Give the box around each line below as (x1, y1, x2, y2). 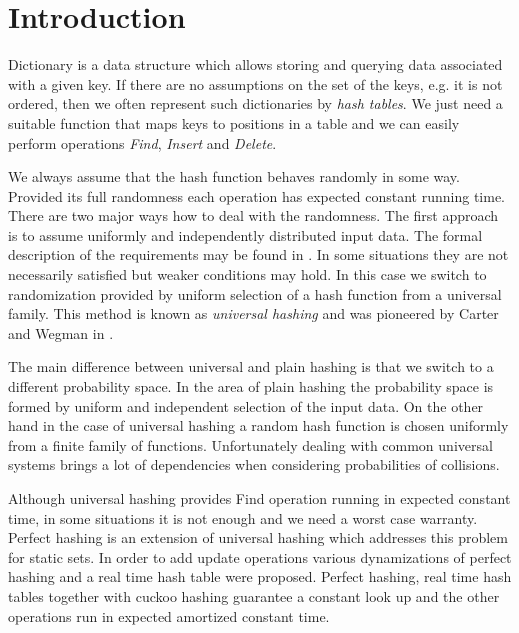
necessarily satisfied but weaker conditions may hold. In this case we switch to (8, 264, 487, 285)
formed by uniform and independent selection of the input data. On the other (8, 395, 484, 416)
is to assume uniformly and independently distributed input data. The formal (8, 224, 483, 245)
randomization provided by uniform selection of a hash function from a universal (8, 283, 502, 304)
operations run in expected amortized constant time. (8, 605, 330, 626)
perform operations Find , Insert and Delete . (8, 132, 277, 153)
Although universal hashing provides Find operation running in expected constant (8, 488, 511, 508)
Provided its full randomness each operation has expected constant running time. (8, 185, 505, 206)
